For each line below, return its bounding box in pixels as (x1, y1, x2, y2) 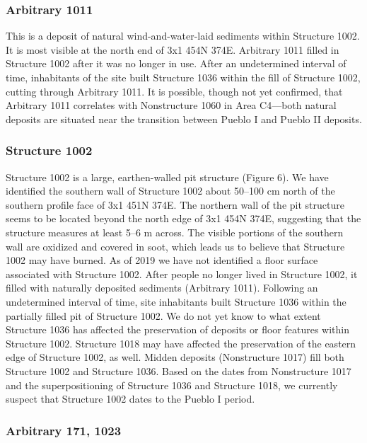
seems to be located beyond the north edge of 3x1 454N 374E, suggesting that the (6, 211, 361, 226)
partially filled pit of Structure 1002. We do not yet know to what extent (6, 308, 321, 323)
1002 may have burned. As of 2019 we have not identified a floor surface (6, 253, 318, 267)
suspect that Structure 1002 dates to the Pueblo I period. (6, 391, 255, 406)
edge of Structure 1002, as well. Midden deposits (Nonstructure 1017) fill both (6, 350, 344, 364)
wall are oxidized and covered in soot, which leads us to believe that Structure (6, 238, 345, 253)
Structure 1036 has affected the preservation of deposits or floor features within (6, 322, 349, 337)
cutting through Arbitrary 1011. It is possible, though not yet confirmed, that (6, 84, 343, 98)
